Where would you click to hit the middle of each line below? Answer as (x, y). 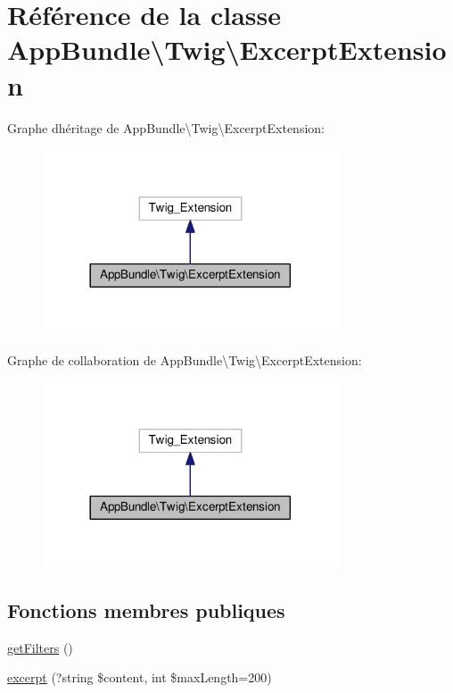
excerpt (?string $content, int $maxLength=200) (140, 677)
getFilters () (40, 647)
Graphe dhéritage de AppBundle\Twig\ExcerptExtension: (166, 127)
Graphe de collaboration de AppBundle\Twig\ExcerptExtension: (185, 359)
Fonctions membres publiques (146, 610)
